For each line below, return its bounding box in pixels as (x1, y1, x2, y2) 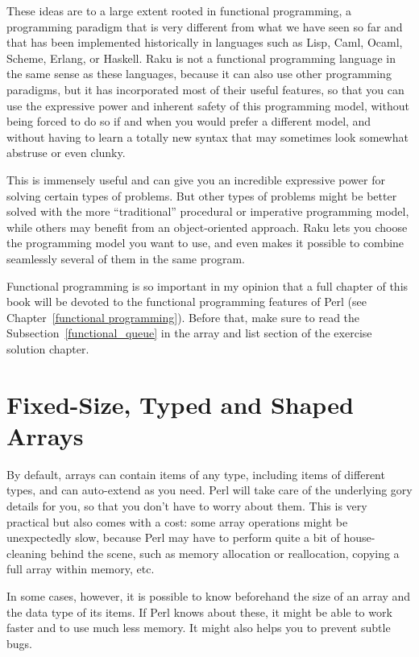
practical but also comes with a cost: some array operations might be (6, 513, 348, 530)
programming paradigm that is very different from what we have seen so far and (6, 18, 403, 35)
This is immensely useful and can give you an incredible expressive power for (6, 171, 385, 188)
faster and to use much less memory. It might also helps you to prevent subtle (6, 619, 391, 636)
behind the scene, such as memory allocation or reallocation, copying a (50, 544, 400, 561)
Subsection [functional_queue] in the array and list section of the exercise (6, 324, 372, 341)
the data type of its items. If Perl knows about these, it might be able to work (6, 603, 392, 620)
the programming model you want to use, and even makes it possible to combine (6, 234, 404, 251)
